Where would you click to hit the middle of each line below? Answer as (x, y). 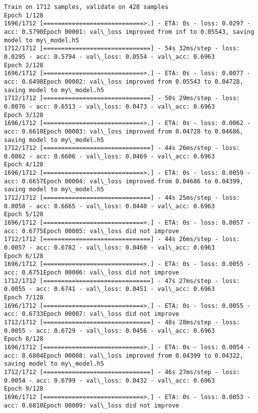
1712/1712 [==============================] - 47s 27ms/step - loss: (122, 281)
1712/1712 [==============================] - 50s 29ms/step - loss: (122, 98)
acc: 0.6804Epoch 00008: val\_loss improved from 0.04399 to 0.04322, (124, 355)
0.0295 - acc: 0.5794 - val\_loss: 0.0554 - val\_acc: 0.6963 (110, 57)
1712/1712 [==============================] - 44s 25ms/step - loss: (122, 198)
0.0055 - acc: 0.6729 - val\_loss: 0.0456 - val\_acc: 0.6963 (110, 331)
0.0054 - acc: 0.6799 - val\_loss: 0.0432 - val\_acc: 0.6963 (110, 380)
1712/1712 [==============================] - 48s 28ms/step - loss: (122, 322)
